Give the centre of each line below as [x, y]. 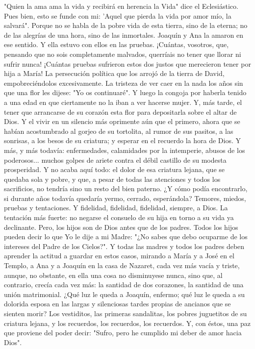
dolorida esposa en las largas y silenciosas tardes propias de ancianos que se [117, 304]
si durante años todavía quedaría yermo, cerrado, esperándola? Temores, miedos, [125, 198]
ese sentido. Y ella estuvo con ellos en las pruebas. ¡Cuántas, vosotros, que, [116, 44]
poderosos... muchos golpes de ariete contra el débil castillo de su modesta [115, 160]
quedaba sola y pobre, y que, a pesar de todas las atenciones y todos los [112, 179]
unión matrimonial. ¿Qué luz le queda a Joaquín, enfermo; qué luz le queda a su [125, 294]
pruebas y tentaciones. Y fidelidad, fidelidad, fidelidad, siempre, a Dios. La [116, 208]
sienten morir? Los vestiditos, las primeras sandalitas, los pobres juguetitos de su [126, 313]
